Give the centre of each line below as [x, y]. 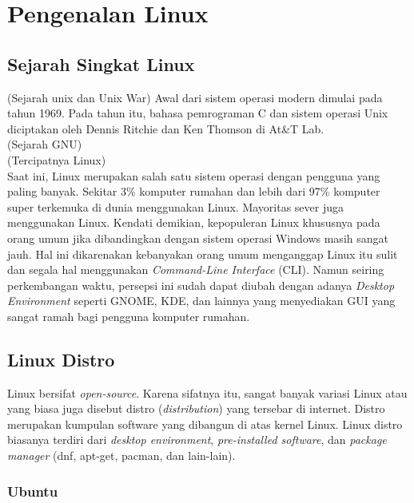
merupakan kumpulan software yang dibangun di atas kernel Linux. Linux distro [205, 424]
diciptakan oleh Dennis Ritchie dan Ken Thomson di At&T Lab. [166, 128]
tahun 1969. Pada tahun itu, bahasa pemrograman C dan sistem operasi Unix [198, 113]
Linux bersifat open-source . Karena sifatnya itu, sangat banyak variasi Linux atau [207, 392]
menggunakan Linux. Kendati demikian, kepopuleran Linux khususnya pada [194, 222]
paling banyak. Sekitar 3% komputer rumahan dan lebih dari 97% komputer [194, 191]
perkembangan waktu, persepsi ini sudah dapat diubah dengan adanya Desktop [201, 285]
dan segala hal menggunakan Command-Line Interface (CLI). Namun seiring [196, 269]
